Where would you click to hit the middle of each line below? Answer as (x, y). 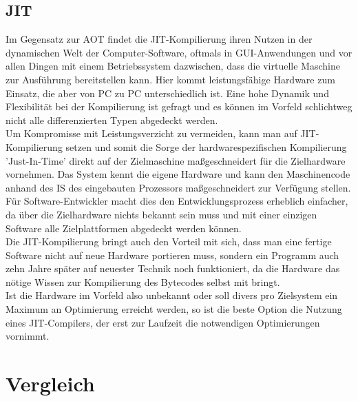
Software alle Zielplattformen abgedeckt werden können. (124, 228)
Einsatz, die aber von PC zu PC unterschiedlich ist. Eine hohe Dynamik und (167, 93)
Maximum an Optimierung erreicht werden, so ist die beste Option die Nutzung (174, 309)
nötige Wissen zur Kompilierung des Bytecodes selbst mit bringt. (143, 281)
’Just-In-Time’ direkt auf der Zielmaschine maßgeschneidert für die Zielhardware (176, 160)
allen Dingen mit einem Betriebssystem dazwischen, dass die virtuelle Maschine (173, 66)
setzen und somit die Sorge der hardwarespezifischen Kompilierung (206, 146)
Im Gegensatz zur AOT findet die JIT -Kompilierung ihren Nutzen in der (159, 39)
